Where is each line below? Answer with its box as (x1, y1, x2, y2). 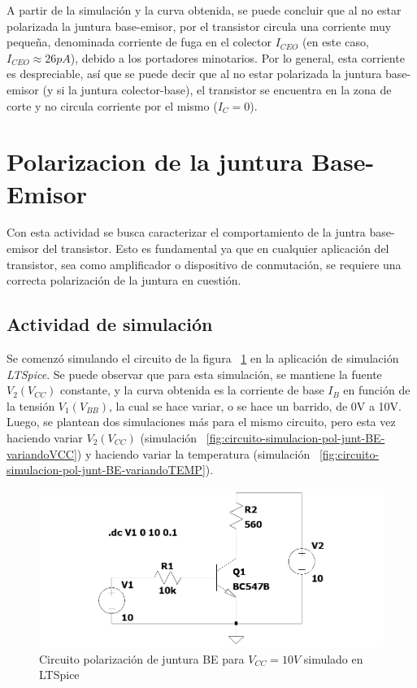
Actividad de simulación (7, 311, 213, 337)
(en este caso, (302, 33, 369, 50)
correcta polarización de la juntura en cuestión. (7, 272, 241, 289)
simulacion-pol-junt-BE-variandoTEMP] (7, 461, 206, 478)
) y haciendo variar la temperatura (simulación (76, 445, 311, 462)
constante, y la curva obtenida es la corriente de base (59, 381, 324, 398)
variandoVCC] (7, 445, 77, 462)
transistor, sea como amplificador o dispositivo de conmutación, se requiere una (7, 255, 402, 272)
